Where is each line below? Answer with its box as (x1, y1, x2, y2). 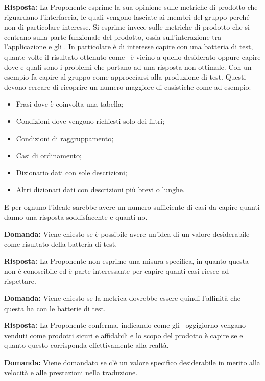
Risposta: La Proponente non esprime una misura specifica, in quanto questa (4, 256, 249, 266)
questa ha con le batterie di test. (4, 302, 106, 313)
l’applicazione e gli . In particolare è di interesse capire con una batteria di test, (4, 41, 253, 52)
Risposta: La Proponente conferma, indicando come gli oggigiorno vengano (4, 320, 246, 331)
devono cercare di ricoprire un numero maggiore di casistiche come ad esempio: (4, 81, 251, 92)
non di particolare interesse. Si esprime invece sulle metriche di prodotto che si (4, 21, 250, 32)
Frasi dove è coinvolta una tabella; (16, 98, 124, 109)
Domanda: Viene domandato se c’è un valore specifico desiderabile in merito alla (4, 357, 260, 368)
